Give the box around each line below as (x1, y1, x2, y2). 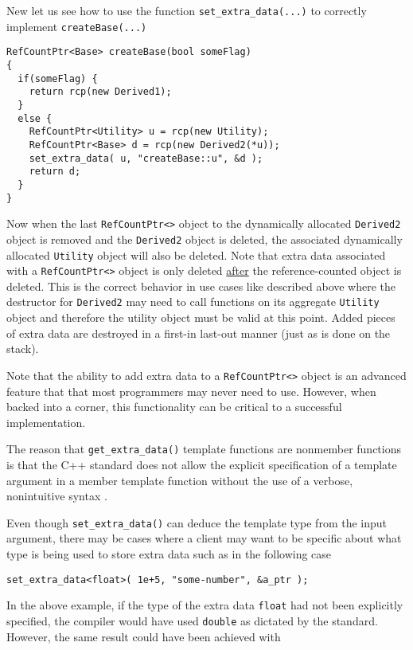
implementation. (6, 413, 86, 430)
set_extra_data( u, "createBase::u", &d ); (29, 152, 263, 164)
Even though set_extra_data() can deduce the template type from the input (6, 514, 388, 531)
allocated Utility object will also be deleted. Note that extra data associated (6, 246, 386, 263)
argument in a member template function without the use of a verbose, (6, 472, 353, 488)
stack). (6, 340, 39, 357)
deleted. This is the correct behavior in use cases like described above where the (6, 277, 396, 294)
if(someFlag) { (18, 72, 98, 84)
